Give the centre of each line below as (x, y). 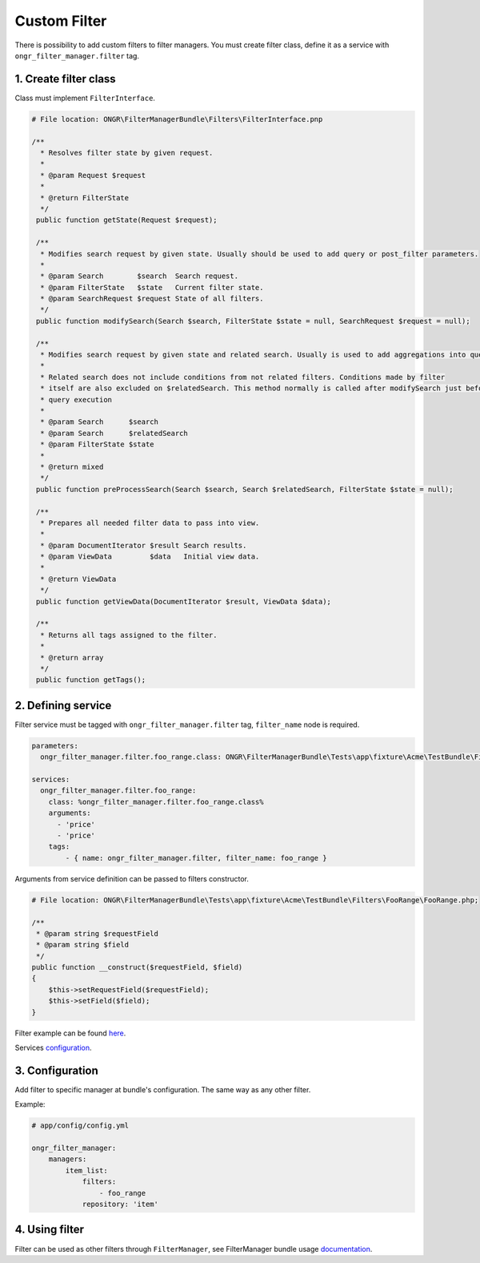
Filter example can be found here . (70, 1033)
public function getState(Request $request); (127, 220)
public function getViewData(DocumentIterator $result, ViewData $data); (184, 601)
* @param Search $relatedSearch (114, 433)
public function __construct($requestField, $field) (137, 967)
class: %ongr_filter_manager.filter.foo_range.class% (156, 802)
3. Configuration (57, 1070)
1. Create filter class (65, 79)
